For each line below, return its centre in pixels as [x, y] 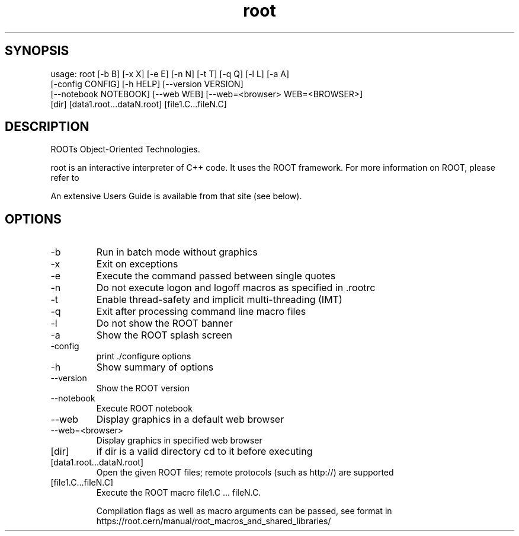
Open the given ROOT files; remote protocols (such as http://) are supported [245, 473]
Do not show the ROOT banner [164, 323]
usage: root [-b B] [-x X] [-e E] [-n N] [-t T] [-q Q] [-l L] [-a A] [170, 74]
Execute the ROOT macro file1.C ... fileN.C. [179, 493]
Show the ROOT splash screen [164, 335]
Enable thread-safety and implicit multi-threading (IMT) [219, 300]
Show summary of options [155, 367]
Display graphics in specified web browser [179, 441]
